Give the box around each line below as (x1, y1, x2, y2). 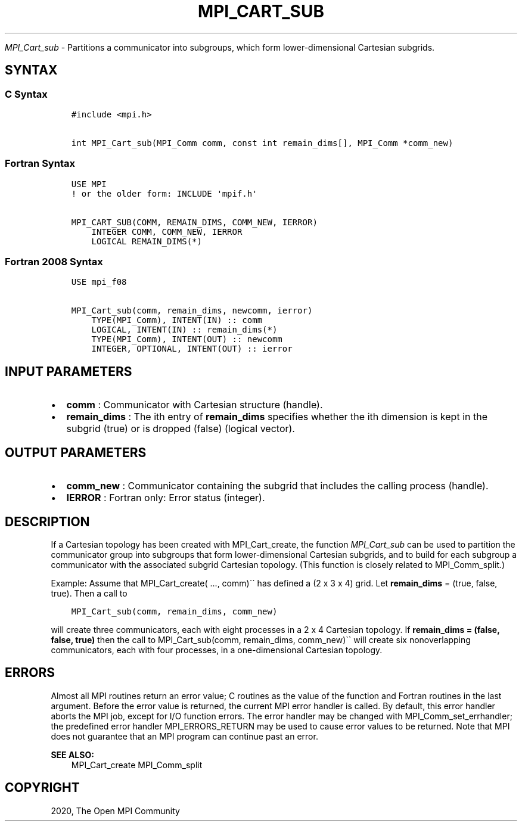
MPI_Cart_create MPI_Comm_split (71, 759, 203, 770)
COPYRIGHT (5, 780, 80, 796)
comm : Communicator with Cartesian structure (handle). (66, 399, 323, 411)
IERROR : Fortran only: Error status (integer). (66, 492, 265, 504)
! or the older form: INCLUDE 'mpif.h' (71, 188, 257, 198)
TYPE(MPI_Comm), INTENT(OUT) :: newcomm (91, 334, 282, 344)
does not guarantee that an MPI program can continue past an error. (51, 731, 318, 741)
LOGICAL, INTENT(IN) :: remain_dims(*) (91, 325, 278, 335)
